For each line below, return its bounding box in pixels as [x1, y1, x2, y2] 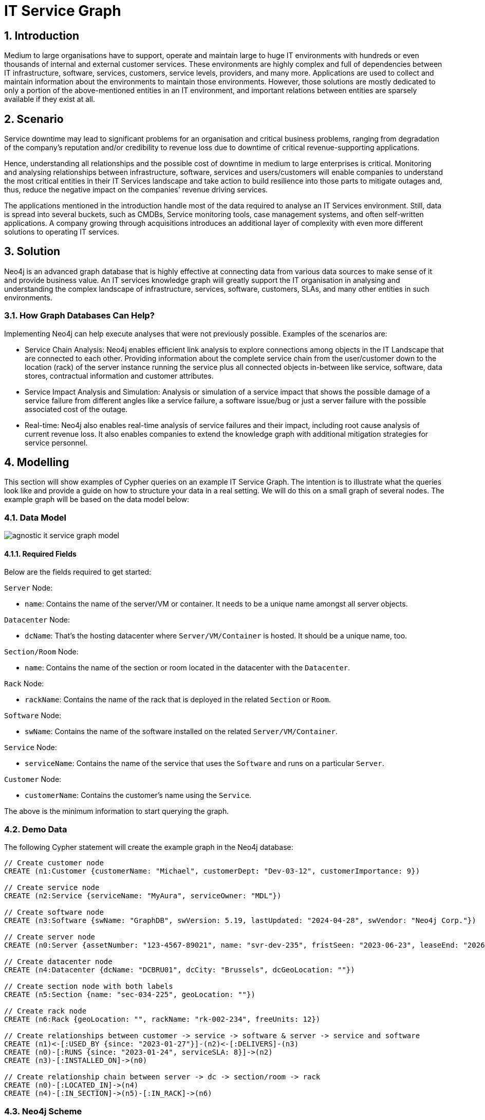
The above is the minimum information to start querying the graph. [4, 807, 229, 816]
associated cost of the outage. [25, 404, 128, 414]
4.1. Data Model [4, 512, 66, 523]
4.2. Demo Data [4, 824, 67, 834]
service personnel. [25, 438, 88, 447]
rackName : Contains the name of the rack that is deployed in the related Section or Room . [25, 695, 331, 704]
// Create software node [4, 908, 104, 917]
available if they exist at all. [4, 95, 95, 104]
